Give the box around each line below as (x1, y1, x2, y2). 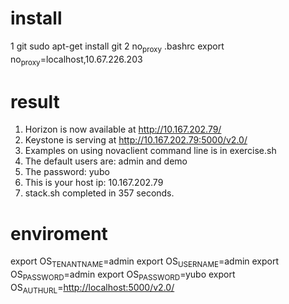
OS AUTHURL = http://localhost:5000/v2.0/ (10, 282, 175, 296)
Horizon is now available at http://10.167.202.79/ (24, 123, 222, 136)
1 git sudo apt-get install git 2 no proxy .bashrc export (10, 40, 225, 54)
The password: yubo (24, 166, 110, 178)
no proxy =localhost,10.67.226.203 (10, 53, 143, 67)
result (10, 90, 60, 113)
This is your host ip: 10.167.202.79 (24, 177, 164, 189)
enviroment (10, 222, 108, 245)
